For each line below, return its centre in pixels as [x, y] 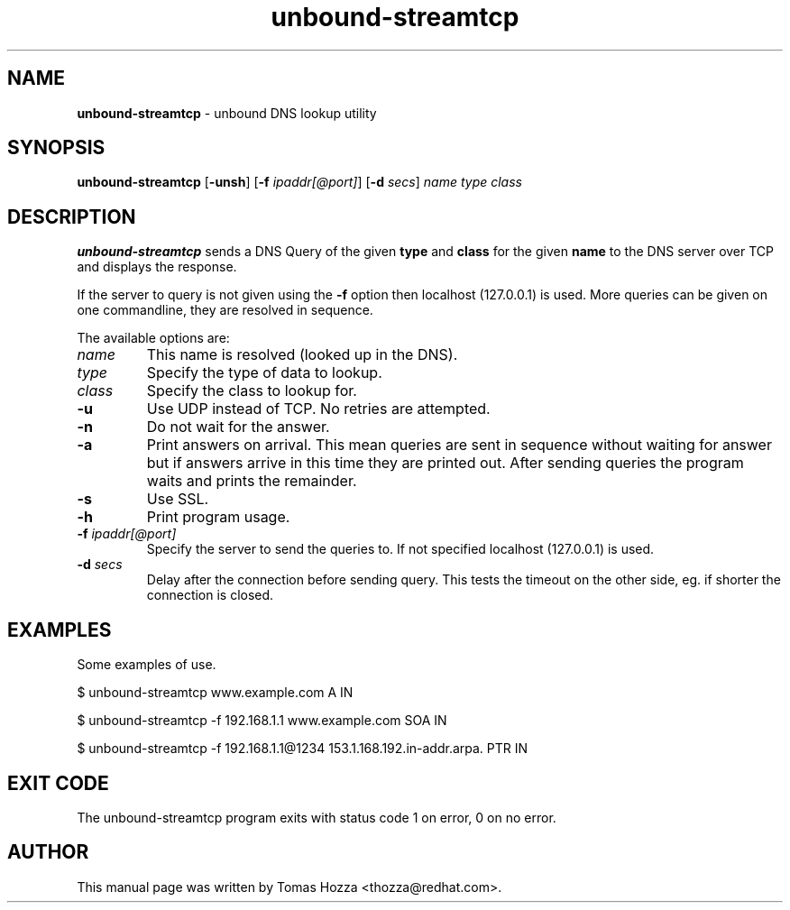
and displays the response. [157, 267]
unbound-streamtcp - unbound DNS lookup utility [227, 113]
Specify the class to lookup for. [252, 391]
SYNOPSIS [56, 148]
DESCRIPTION [72, 216]
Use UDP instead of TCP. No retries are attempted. [318, 409]
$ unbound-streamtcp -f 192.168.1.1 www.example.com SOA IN [262, 721]
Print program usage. [218, 517]
